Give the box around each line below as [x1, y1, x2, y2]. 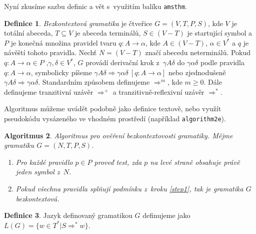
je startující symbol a [187, 28, 252, 38]
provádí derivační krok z [85, 57, 159, 68]
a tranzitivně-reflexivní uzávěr [112, 86, 204, 97]
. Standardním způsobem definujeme [38, 77, 150, 87]
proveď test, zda [94, 156, 142, 167]
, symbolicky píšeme [30, 67, 92, 77]
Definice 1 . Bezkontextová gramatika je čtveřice [4, 18, 152, 28]
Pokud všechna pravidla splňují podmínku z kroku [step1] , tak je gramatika [15, 183, 243, 194]
